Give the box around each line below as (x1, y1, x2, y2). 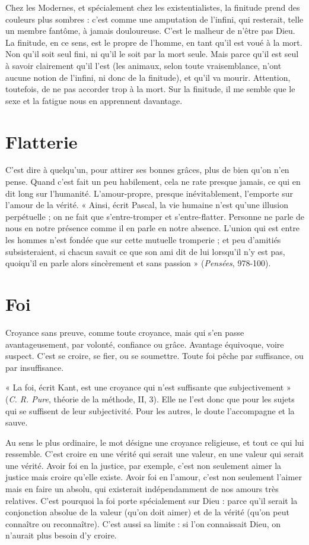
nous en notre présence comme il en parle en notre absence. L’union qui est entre (5, 222, 300, 234)
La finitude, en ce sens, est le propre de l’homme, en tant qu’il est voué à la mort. (5, 36, 302, 48)
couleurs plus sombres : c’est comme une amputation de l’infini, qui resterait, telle (5, 12, 304, 25)
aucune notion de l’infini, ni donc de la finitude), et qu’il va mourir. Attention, (5, 71, 291, 83)
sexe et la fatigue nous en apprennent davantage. (5, 94, 183, 106)
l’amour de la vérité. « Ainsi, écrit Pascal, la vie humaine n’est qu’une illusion (5, 199, 289, 211)
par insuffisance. (5, 361, 64, 373)
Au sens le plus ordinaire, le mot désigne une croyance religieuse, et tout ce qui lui (5, 436, 304, 448)
